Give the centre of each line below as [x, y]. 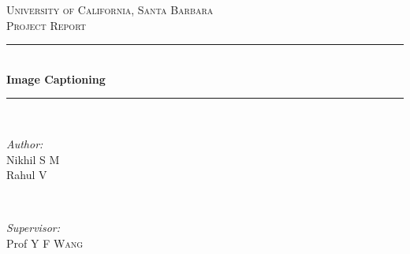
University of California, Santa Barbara [110, 9]
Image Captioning [56, 78]
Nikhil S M [33, 159]
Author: [25, 143]
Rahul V [27, 175]
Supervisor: [33, 228]
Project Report [46, 25]
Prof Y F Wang [45, 243]
